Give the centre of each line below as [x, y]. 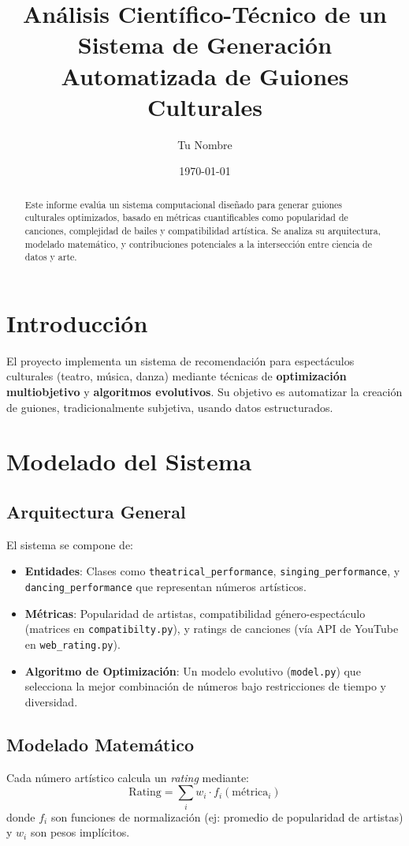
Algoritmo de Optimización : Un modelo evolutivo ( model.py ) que [193, 670]
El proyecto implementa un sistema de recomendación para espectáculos [180, 360]
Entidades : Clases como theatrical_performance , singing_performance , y [212, 571]
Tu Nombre [205, 144]
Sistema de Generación [205, 45]
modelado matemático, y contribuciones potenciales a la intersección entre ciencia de [199, 243]
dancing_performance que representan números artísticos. [165, 587]
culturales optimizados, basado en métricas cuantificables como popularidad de [186, 217]
